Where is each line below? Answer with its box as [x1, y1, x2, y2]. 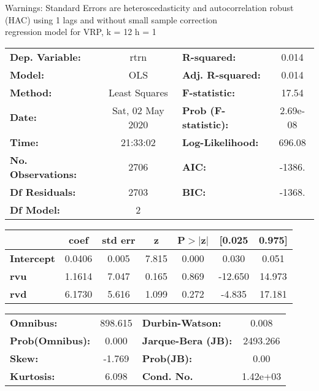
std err [102, 232, 136, 247]
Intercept [10, 250, 55, 265]
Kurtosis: [10, 368, 55, 383]
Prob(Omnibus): [10, 333, 91, 347]
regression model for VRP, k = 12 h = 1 [5, 25, 156, 38]
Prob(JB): [142, 350, 193, 365]
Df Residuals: [10, 184, 76, 199]
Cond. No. [142, 368, 193, 383]
